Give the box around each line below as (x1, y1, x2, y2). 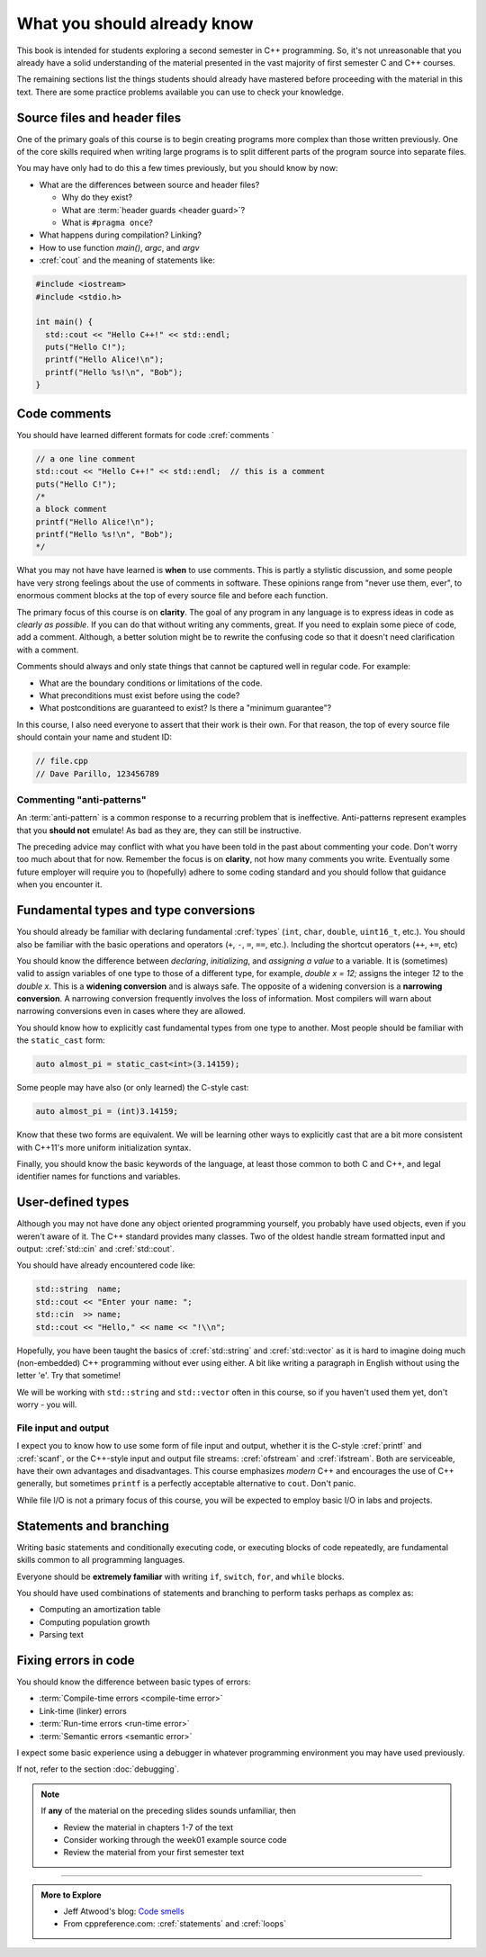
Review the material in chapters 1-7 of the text (63, 1822, 234, 1833)
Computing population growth (39, 1616, 150, 1628)
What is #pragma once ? (61, 217, 153, 228)
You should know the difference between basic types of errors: (16, 1676, 251, 1687)
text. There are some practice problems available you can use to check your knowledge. (16, 86, 344, 97)
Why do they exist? (61, 192, 133, 202)
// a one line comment (35, 453, 136, 463)
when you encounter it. (16, 879, 103, 890)
